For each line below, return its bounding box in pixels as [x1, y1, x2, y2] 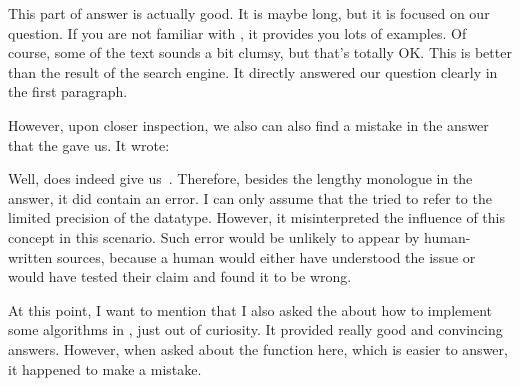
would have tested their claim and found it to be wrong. [8, 266, 352, 287]
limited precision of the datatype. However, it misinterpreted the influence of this [8, 207, 505, 228]
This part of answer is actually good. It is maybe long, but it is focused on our [8, 3, 490, 23]
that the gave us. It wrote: [8, 134, 170, 155]
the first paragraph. [8, 81, 128, 102]
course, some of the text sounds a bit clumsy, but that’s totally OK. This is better [8, 42, 512, 63]
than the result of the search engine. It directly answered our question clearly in [8, 61, 498, 82]
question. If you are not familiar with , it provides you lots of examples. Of [8, 22, 467, 43]
